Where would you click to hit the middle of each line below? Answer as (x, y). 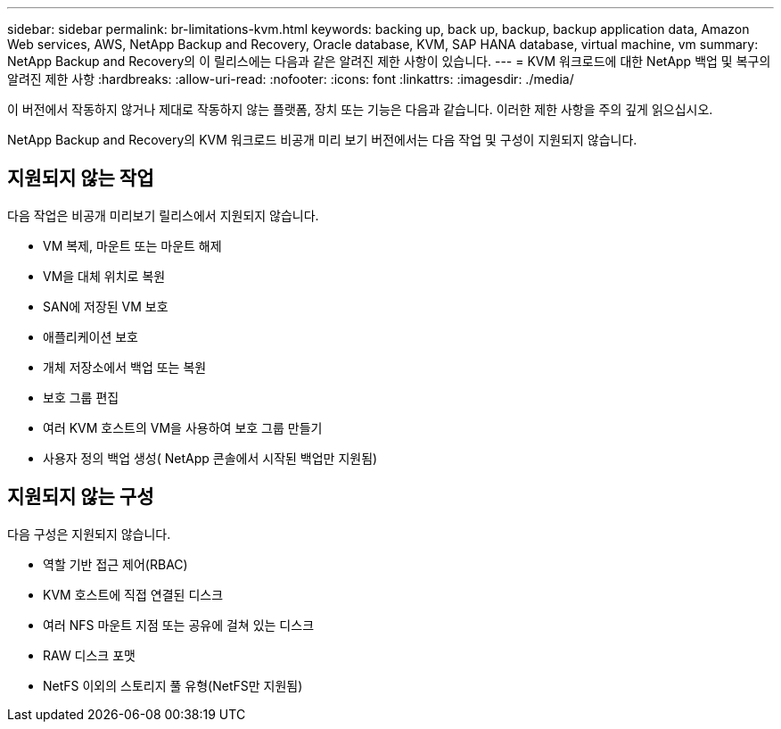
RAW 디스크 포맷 (89, 655)
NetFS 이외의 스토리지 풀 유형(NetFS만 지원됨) (173, 685)
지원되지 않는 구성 (81, 497)
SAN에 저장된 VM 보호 (106, 306)
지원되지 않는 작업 (81, 178)
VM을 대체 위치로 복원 (104, 276)
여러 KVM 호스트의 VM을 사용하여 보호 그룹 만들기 (183, 427)
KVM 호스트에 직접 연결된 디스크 (133, 594)
